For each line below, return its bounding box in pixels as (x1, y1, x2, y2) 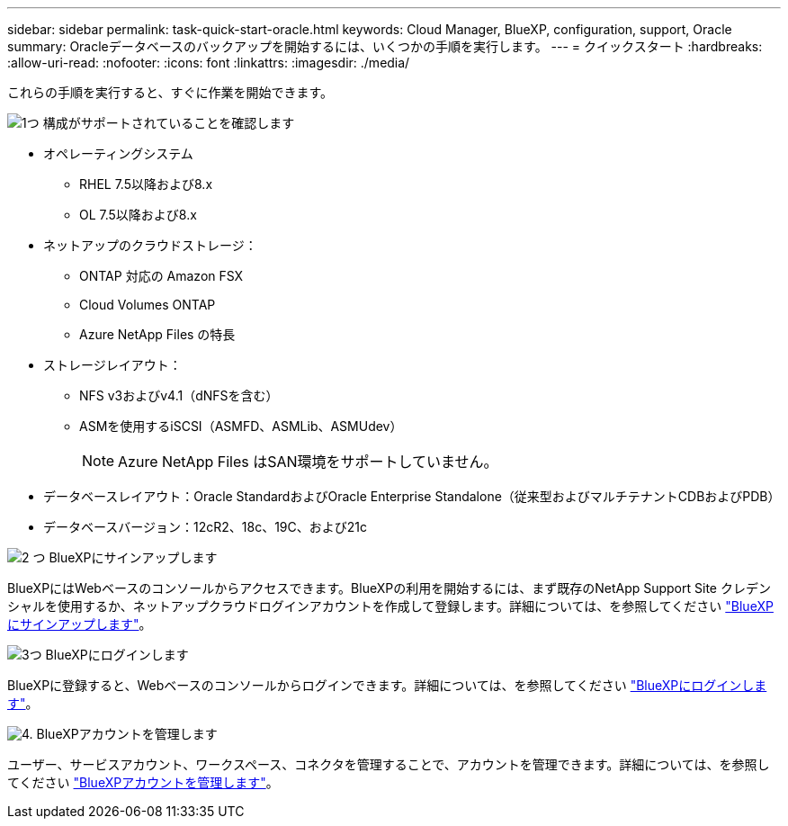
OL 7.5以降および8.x (79, 207, 197, 222)
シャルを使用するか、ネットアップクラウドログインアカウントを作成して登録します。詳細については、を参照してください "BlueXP (7, 598, 774, 614)
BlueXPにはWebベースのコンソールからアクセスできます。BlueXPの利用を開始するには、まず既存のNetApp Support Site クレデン (7, 580, 771, 596)
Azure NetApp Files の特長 (79, 327, 236, 342)
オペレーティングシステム (43, 146, 193, 161)
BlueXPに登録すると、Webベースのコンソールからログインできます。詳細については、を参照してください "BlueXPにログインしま (7, 678, 767, 693)
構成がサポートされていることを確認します (42, 115, 295, 130)
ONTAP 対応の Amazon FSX (79, 268, 244, 283)
